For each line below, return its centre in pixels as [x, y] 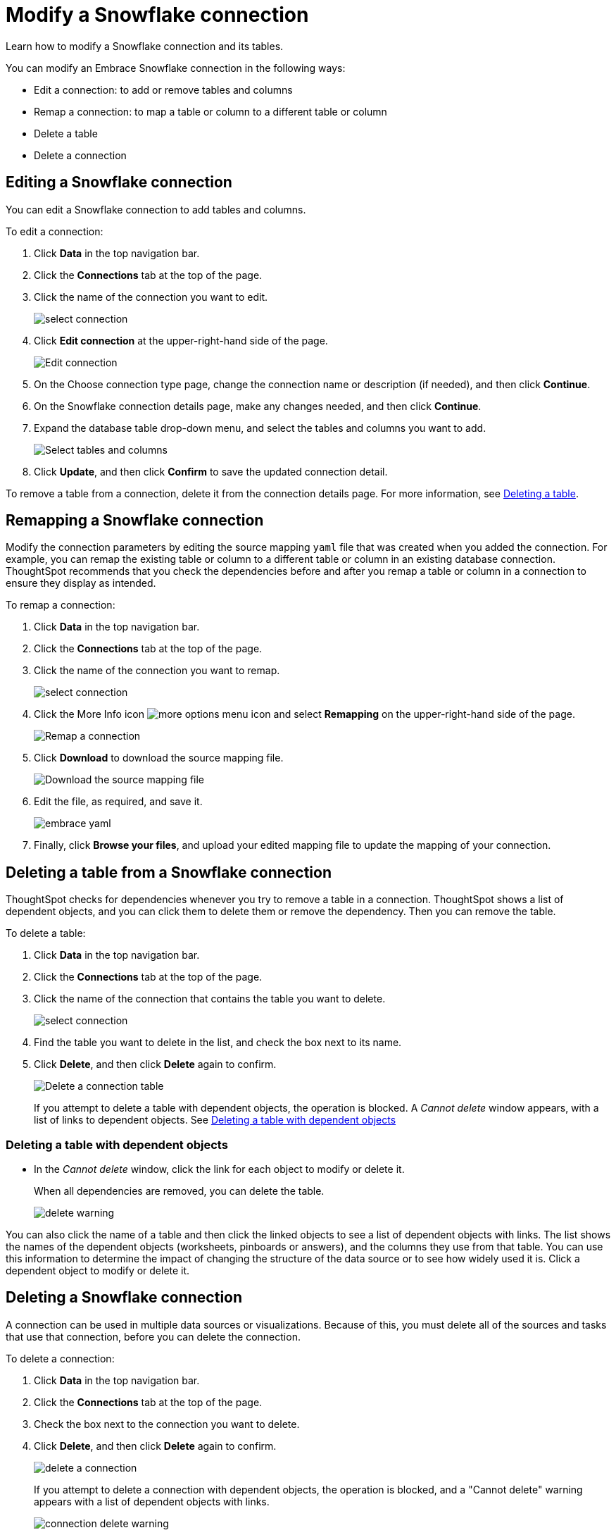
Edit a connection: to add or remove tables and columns [163, 89]
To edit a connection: [55, 231]
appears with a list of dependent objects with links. [152, 1501]
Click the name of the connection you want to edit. [151, 297]
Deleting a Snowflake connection [124, 1298]
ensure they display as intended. [81, 583]
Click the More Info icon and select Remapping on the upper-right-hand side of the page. [304, 714]
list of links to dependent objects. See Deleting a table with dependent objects [215, 1120]
